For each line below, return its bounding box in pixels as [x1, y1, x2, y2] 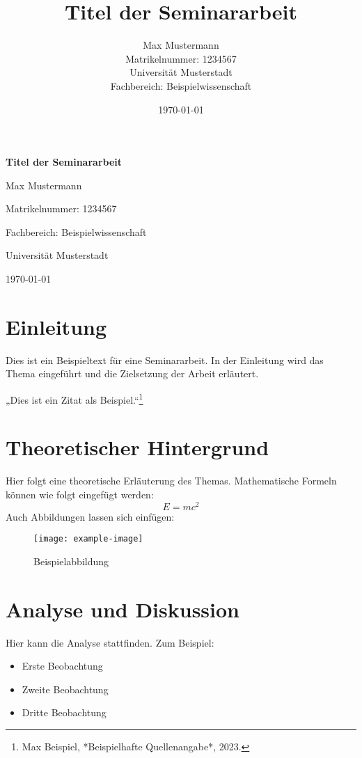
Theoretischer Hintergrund [6, 433, 269, 461]
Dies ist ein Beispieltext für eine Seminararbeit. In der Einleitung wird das [6, 352, 324, 367]
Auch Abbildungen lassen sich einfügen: [6, 509, 175, 523]
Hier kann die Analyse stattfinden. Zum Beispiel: [6, 635, 214, 649]
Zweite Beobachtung [22, 681, 109, 696]
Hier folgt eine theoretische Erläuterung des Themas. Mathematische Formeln [6, 473, 337, 488]
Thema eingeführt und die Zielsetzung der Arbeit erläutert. [6, 366, 259, 381]
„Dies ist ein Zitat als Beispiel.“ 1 [6, 390, 143, 406]
